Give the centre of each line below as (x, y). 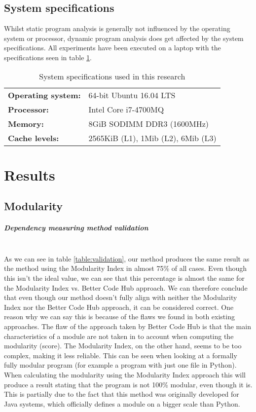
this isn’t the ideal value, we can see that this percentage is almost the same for (124, 278)
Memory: (26, 123)
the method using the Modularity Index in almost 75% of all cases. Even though (126, 268)
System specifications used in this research (112, 76)
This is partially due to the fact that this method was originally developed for (122, 394)
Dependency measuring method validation (76, 228)
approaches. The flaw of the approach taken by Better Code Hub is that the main (128, 326)
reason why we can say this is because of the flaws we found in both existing (119, 317)
